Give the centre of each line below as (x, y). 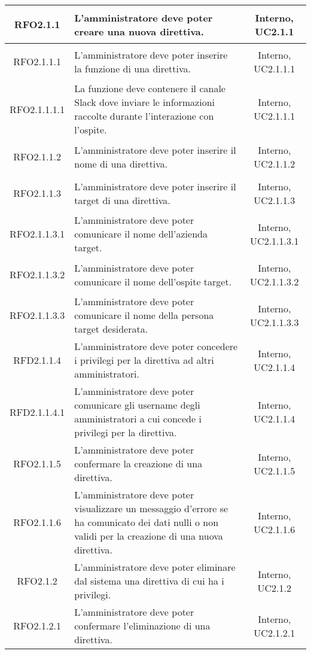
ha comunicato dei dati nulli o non (147, 522)
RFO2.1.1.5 (37, 463)
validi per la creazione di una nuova (149, 536)
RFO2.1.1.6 (37, 522)
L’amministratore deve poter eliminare (155, 567)
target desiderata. (111, 329)
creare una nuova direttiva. (139, 31)
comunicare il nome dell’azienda (141, 234)
